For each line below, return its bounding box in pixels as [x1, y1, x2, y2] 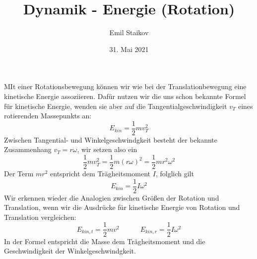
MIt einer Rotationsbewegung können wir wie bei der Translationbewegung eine [4, 81, 247, 92]
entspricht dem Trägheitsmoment [50, 168, 151, 178]
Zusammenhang [4, 144, 52, 155]
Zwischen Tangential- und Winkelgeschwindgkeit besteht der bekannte [4, 134, 217, 145]
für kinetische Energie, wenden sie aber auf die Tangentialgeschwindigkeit [4, 101, 227, 111]
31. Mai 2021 [109, 44, 149, 54]
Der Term [4, 168, 34, 178]
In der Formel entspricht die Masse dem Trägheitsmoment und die [4, 236, 205, 246]
